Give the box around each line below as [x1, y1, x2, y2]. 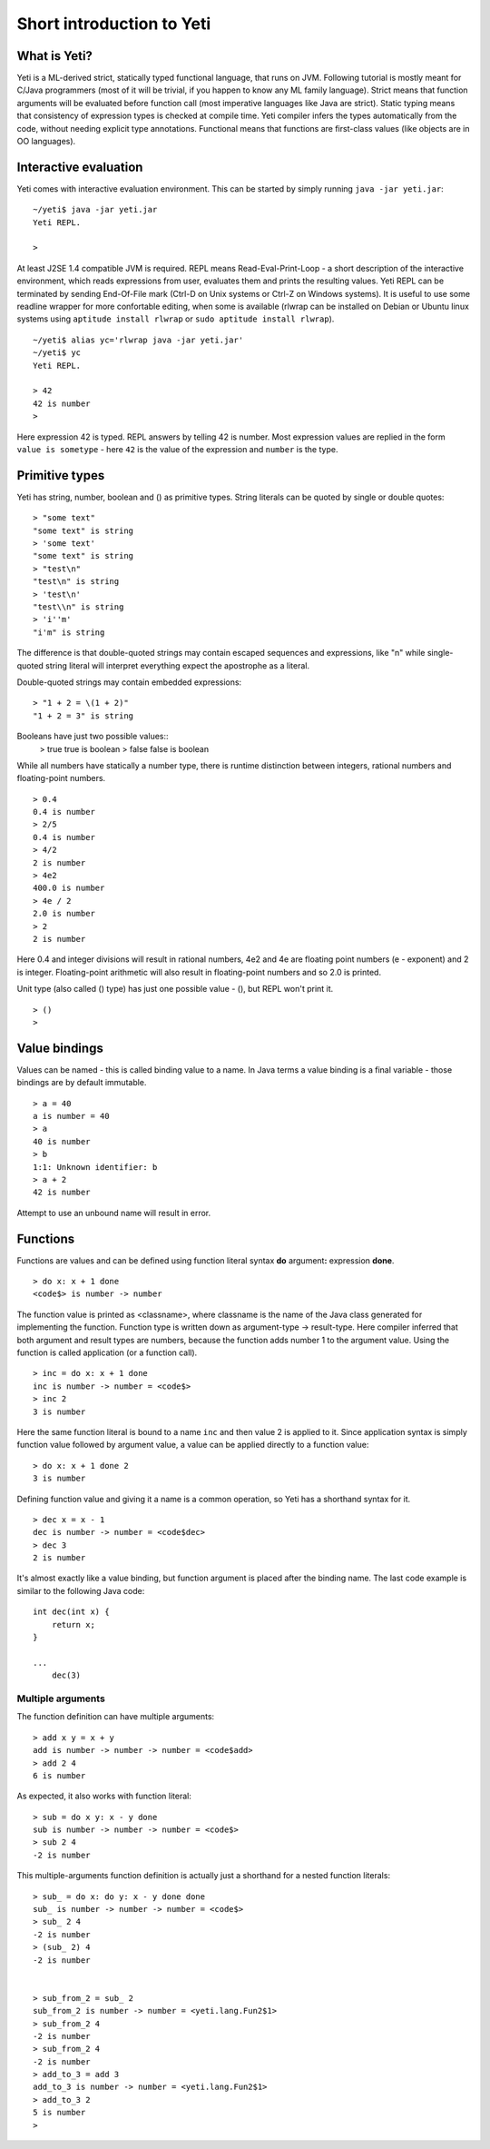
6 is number [33, 1770, 86, 1780]
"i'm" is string [33, 627, 105, 638]
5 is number [33, 2107, 86, 2118]
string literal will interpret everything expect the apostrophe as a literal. [45, 659, 310, 671]
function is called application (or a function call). [16, 1347, 198, 1358]
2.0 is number [33, 908, 95, 919]
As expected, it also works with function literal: [16, 1790, 192, 1802]
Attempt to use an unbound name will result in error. [16, 1207, 211, 1218]
